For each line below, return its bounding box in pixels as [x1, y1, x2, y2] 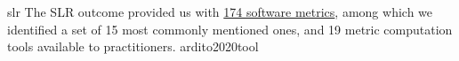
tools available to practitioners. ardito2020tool [7, 37, 259, 56]
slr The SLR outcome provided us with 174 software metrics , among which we [7, 3, 433, 20]
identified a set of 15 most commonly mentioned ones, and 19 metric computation [7, 19, 453, 38]
